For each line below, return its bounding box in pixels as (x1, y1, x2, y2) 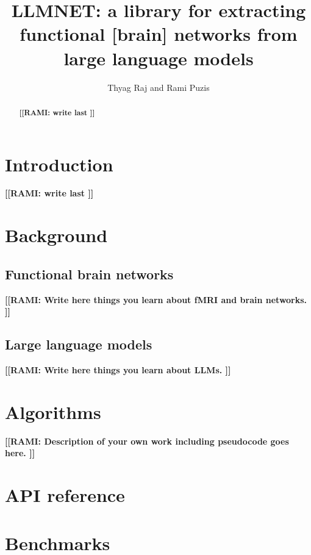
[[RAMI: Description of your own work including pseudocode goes (5, 434, 289, 447)
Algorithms (5, 399, 101, 424)
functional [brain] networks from (20, 21, 298, 46)
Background (5, 223, 108, 248)
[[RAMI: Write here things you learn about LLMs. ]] (5, 363, 231, 376)
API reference (5, 482, 125, 507)
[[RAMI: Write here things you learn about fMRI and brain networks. (5, 293, 307, 306)
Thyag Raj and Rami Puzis (107, 81, 210, 93)
